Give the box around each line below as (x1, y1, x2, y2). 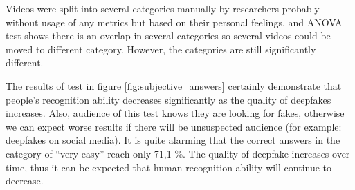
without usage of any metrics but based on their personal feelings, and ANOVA (6, 15, 343, 29)
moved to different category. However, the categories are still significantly (6, 41, 316, 56)
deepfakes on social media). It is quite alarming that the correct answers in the (6, 133, 340, 147)
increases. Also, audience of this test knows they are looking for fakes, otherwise (6, 106, 345, 120)
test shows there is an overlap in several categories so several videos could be (6, 28, 331, 43)
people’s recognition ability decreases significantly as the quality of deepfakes (6, 92, 331, 106)
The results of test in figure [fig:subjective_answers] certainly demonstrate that (6, 78, 342, 93)
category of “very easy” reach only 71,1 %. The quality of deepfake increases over (6, 146, 350, 160)
